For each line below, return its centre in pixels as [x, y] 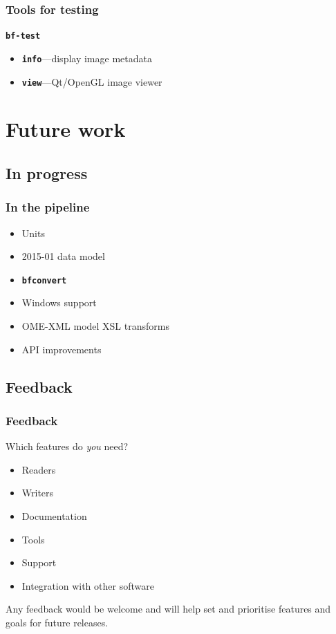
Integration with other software [88, 585]
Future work [66, 129]
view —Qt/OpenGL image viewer [92, 81]
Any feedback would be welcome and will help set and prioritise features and [168, 609]
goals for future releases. [57, 622]
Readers [39, 469]
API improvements [62, 349]
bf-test [23, 36]
